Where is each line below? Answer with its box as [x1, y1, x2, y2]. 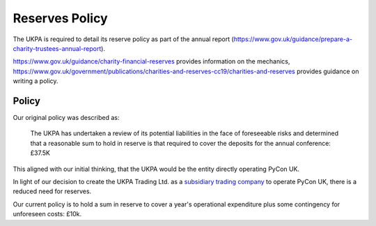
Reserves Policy [13, 10, 108, 26]
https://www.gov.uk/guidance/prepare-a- [233, 35, 353, 43]
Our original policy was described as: [13, 114, 120, 122]
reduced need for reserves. [13, 187, 92, 195]
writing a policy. [13, 77, 58, 85]
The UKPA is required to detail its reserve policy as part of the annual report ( [13, 35, 235, 43]
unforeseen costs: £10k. [13, 210, 82, 218]
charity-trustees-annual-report [13, 44, 102, 52]
